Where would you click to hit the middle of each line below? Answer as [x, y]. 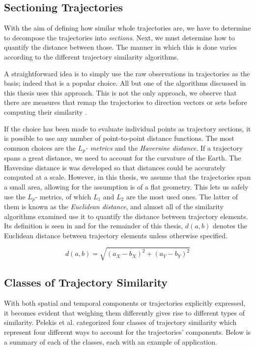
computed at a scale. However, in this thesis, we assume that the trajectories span [127, 177]
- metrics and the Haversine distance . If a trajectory [164, 147]
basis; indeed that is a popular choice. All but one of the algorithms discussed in [125, 83]
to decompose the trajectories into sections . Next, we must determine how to [119, 37]
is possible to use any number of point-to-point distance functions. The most [119, 138]
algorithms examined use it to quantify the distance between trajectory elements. [126, 216]
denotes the [230, 226]
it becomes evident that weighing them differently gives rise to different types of [124, 312]
